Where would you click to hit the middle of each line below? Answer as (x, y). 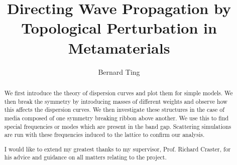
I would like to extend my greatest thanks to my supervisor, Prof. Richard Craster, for (117, 149)
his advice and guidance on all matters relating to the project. (85, 157)
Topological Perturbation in (119, 28)
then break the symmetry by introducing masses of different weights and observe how (116, 101)
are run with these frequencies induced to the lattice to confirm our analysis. (104, 135)
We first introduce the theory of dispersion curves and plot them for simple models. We (118, 93)
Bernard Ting (119, 71)
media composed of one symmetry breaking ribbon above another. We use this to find (116, 118)
